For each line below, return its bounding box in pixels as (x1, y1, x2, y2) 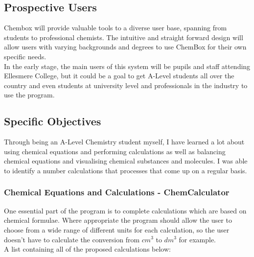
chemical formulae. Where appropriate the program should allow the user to (4, 215, 232, 225)
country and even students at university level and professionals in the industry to (4, 80, 248, 90)
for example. (179, 234, 216, 244)
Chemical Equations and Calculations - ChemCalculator (4, 186, 230, 198)
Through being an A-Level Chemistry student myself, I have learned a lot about (4, 137, 245, 147)
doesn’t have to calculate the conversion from (4, 234, 140, 244)
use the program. (4, 90, 55, 100)
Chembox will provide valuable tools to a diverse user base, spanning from (4, 23, 227, 33)
